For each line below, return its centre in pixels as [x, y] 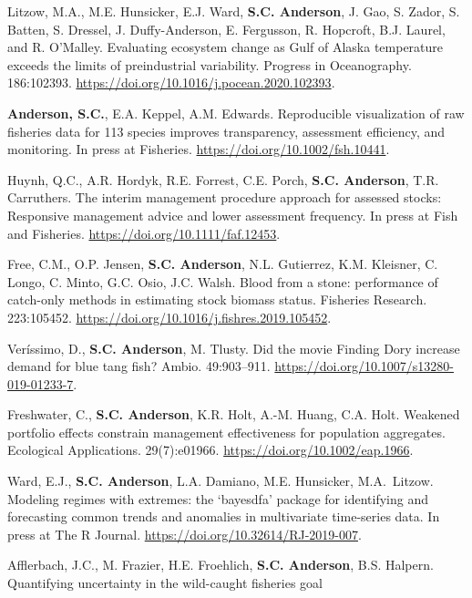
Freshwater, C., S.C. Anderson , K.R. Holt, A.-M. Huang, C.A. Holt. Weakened [234, 414]
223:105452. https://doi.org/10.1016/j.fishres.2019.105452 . [169, 317]
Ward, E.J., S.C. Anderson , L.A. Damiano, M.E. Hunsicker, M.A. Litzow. [221, 481]
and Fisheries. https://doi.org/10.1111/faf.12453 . [144, 233]
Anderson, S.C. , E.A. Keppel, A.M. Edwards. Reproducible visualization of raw [236, 113]
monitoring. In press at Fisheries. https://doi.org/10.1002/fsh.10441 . [199, 149]
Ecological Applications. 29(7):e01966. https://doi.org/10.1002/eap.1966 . [210, 450]
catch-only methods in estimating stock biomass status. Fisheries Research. [217, 299]
